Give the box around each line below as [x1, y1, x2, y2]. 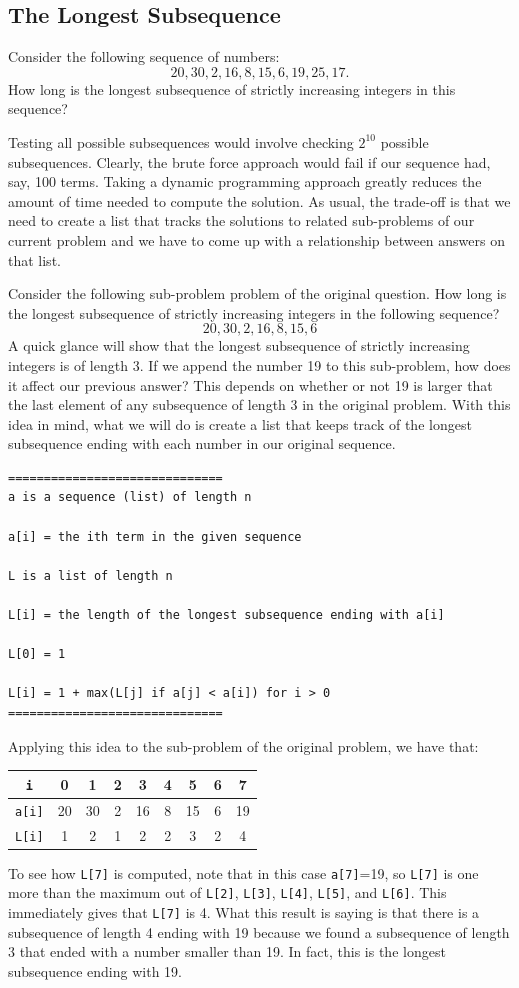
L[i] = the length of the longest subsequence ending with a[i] [8, 608, 445, 623]
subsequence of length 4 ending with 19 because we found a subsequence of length [8, 921, 510, 942]
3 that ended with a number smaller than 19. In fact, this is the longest [8, 941, 446, 962]
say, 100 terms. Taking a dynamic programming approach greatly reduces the [8, 171, 482, 192]
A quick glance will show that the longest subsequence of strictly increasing [8, 335, 470, 356]
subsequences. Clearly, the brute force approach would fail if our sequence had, [8, 151, 491, 172]
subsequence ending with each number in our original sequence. [8, 433, 396, 454]
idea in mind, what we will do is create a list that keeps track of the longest [8, 413, 472, 434]
